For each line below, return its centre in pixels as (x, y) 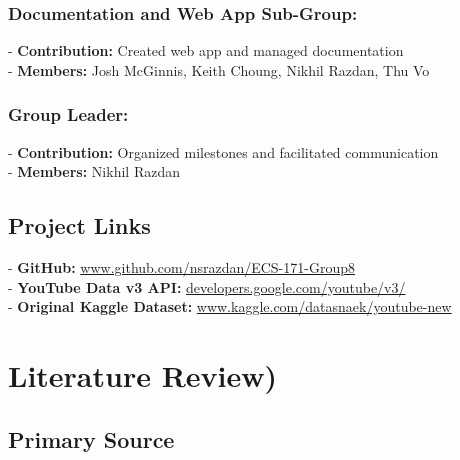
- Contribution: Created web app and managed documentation (206, 50)
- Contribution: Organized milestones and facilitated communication (223, 151)
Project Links (79, 225)
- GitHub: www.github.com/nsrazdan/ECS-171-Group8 (181, 267)
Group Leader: (68, 114)
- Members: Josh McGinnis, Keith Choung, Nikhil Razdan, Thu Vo (219, 69)
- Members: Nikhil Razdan (94, 171)
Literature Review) (143, 374)
